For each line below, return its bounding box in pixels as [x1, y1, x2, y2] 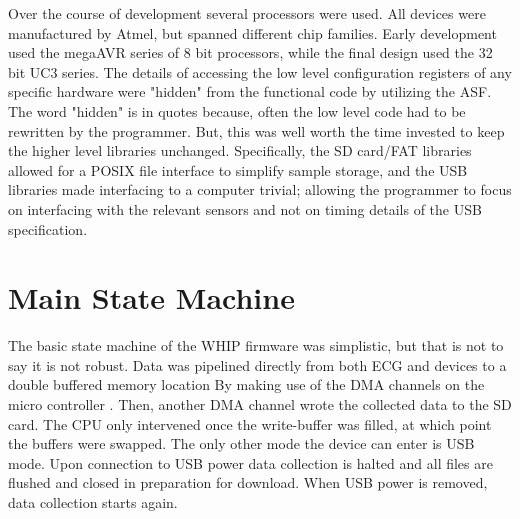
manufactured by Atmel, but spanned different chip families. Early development [8, 22, 497, 43]
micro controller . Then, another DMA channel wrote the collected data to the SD [8, 394, 512, 415]
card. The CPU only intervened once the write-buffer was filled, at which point [8, 413, 492, 434]
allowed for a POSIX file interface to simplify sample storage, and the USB [8, 159, 468, 180]
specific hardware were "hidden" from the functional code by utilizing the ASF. [8, 81, 492, 102]
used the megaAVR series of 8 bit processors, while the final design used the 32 [8, 42, 493, 63]
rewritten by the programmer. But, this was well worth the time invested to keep [8, 120, 505, 141]
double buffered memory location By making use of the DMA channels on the [8, 374, 485, 395]
